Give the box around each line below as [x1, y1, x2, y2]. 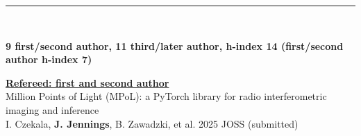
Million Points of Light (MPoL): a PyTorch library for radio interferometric [6, 89, 327, 103]
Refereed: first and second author [6, 75, 169, 90]
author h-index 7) [6, 52, 92, 67]
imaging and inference [6, 102, 99, 117]
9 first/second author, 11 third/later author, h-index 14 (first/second [6, 38, 344, 53]
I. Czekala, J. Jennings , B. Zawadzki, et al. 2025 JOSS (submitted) [6, 116, 299, 130]
